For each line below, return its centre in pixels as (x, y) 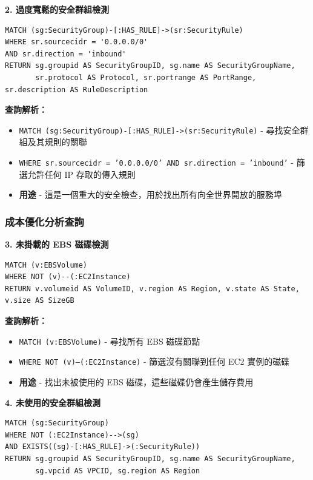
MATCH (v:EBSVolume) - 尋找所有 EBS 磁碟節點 (110, 341)
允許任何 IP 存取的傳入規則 (81, 174)
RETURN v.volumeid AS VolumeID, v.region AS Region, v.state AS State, (152, 289)
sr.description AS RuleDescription (77, 90)
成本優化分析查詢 (44, 221)
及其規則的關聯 (57, 142)
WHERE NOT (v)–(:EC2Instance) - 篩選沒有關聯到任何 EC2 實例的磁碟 (154, 361)
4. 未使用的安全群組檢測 (53, 402)
